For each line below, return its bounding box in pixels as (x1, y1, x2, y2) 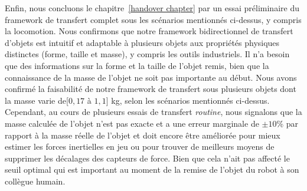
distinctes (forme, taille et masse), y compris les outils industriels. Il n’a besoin (5, 48, 290, 60)
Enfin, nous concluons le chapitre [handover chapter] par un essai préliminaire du (5, 2, 299, 14)
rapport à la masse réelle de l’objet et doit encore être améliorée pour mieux (5, 129, 280, 141)
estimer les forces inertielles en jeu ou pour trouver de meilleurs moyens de (5, 140, 275, 153)
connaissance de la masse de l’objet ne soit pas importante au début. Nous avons (5, 71, 297, 83)
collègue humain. (5, 174, 66, 187)
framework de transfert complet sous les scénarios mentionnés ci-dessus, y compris (5, 13, 302, 25)
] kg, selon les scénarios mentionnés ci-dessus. (106, 94, 270, 106)
